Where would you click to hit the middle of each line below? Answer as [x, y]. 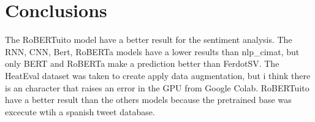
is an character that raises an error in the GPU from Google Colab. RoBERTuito [157, 87]
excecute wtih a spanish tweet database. [80, 111]
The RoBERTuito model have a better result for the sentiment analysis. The [149, 40]
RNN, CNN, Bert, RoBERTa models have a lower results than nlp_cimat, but [152, 51]
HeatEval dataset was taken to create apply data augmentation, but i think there [158, 75]
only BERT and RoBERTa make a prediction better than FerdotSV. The [142, 63]
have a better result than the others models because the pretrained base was [148, 100]
